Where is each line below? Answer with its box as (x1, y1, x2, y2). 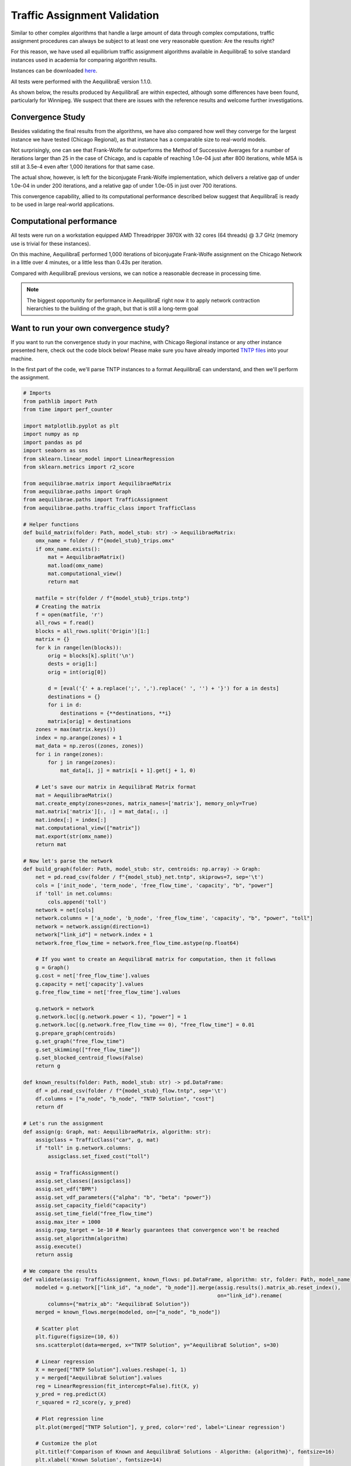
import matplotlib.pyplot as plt (23, 422, 119, 429)
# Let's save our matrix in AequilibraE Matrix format (35, 783, 196, 790)
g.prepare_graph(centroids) (35, 1030, 116, 1036)
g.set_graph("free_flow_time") (35, 1038, 125, 1045)
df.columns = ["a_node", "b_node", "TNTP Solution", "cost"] (35, 1095, 215, 1102)
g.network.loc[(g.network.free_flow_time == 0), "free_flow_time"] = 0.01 (35, 1022, 254, 1029)
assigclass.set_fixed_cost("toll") (47, 1153, 150, 1159)
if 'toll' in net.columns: (35, 890, 113, 897)
